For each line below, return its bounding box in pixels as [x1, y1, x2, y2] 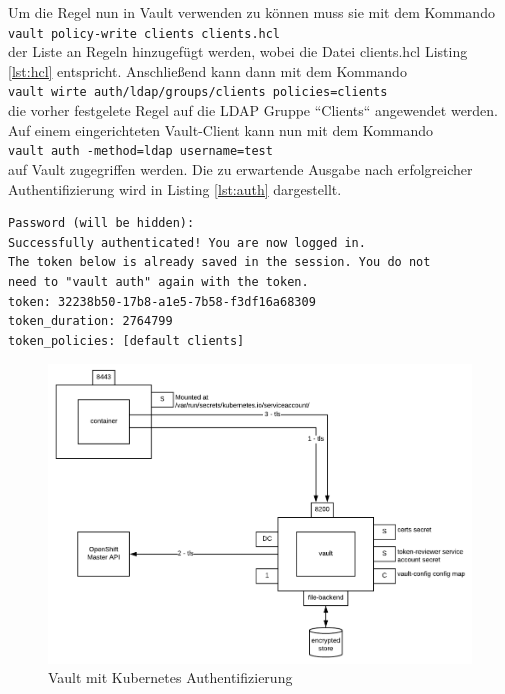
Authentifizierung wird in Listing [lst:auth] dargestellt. [8, 178, 342, 199]
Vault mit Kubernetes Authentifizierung [48, 667, 293, 688]
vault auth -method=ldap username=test [8, 144, 273, 159]
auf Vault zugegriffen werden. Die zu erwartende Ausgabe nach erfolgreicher [8, 158, 473, 179]
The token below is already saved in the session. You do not [8, 255, 431, 270]
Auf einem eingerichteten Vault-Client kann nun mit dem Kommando [8, 119, 434, 140]
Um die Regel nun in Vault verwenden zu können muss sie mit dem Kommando [8, 2, 495, 22]
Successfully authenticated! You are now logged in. [8, 235, 366, 250]
